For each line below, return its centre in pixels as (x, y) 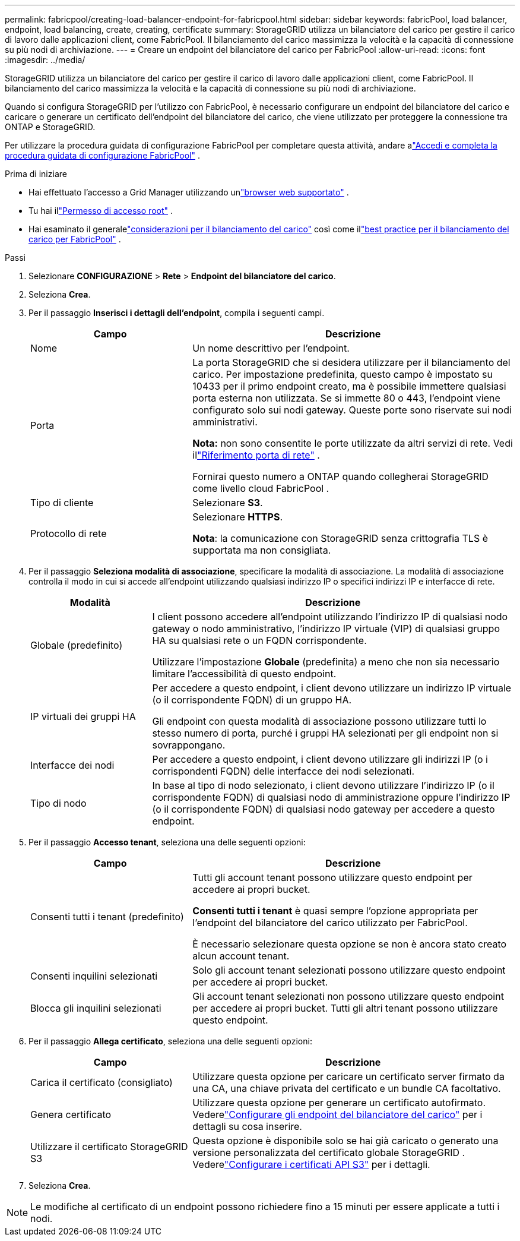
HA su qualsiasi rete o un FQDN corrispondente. (259, 640)
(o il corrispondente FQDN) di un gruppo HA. (252, 700)
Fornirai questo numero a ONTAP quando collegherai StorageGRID (341, 476)
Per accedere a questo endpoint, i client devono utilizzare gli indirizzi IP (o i (320, 759)
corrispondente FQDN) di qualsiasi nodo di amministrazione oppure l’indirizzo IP (331, 797)
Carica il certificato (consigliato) (102, 1082)
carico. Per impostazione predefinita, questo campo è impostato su (343, 374)
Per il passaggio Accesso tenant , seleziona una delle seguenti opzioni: (167, 842)
